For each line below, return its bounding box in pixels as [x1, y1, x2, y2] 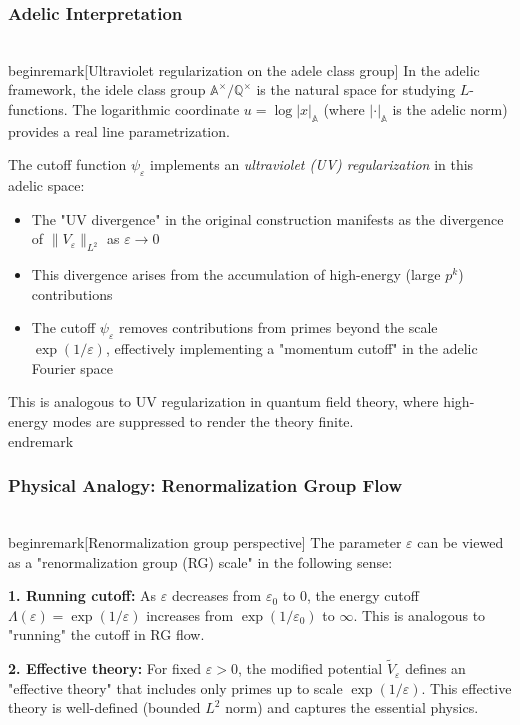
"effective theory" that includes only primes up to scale [8, 677, 343, 698]
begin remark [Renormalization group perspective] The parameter [8, 531, 402, 552]
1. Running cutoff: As [8, 585, 157, 606]
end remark [8, 430, 74, 451]
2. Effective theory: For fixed [8, 658, 202, 679]
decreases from [171, 585, 262, 606]
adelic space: [8, 175, 85, 196]
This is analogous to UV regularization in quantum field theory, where [8, 391, 439, 412]
